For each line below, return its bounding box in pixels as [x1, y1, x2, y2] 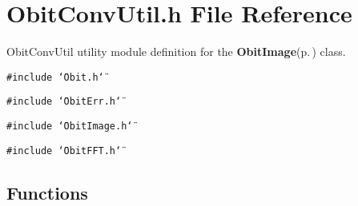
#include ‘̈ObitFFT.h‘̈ [6, 145, 122, 156]
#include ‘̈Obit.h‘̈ [6, 71, 104, 83]
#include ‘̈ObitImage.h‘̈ [6, 121, 133, 133]
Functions [6, 180, 88, 204]
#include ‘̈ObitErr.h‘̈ [6, 96, 122, 108]
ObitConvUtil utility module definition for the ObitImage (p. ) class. [6, 43, 346, 60]
